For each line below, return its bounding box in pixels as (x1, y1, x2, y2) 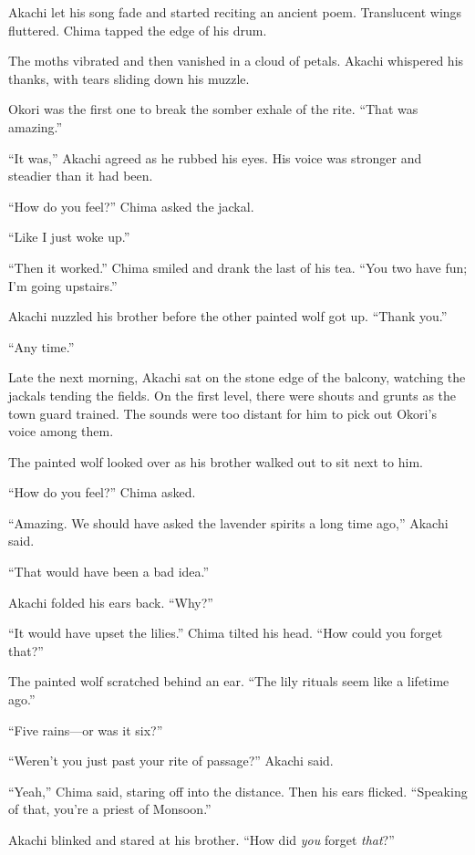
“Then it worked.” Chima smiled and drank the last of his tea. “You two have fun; (8, 257, 468, 276)
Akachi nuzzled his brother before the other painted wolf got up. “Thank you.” (8, 307, 448, 326)
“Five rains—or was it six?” (8, 720, 163, 739)
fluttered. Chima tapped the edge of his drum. (8, 20, 267, 39)
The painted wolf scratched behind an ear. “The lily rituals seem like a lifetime (8, 672, 449, 691)
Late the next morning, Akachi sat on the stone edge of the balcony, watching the (8, 368, 466, 387)
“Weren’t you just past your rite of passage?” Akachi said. (8, 751, 334, 770)
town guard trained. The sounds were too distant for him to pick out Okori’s (8, 403, 437, 422)
